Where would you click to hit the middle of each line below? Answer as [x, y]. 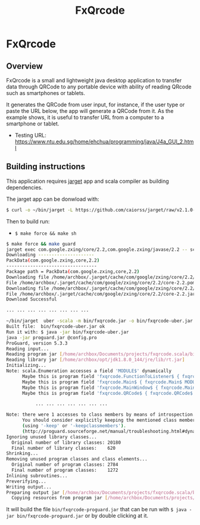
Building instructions [46, 167]
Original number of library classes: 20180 [66, 443]
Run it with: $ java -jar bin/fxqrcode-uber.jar [68, 332]
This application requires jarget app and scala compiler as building [88, 181]
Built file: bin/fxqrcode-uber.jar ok [56, 327]
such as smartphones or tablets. [46, 93]
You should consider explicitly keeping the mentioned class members [110, 420]
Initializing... [26, 366]
